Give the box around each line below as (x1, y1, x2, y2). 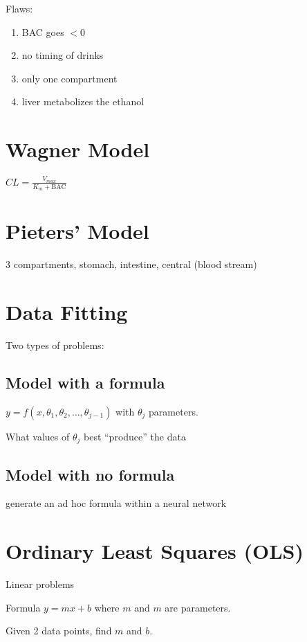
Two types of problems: (6, 337, 104, 352)
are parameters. (165, 600, 231, 614)
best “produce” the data (83, 429, 186, 443)
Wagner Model (6, 135, 150, 163)
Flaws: (6, 1, 33, 15)
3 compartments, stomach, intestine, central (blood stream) (6, 257, 257, 271)
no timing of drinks (21, 48, 104, 62)
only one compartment (21, 71, 118, 85)
